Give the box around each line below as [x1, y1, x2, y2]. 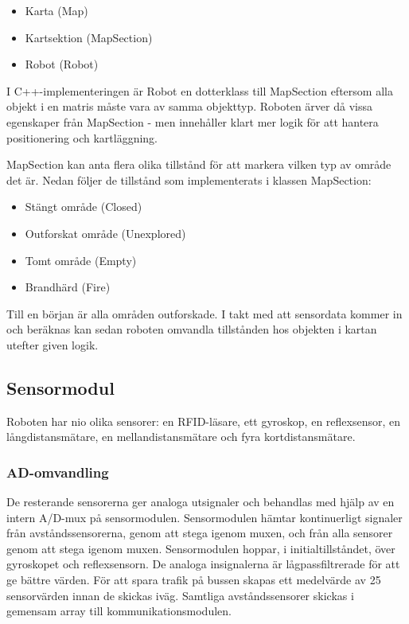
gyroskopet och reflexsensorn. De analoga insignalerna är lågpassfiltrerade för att [6, 556, 400, 572]
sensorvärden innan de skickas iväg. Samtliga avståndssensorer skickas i [6, 587, 354, 603]
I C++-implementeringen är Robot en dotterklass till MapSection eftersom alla [6, 82, 393, 99]
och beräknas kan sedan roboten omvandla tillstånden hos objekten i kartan [6, 321, 377, 337]
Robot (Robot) [25, 56, 99, 72]
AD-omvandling [6, 462, 109, 482]
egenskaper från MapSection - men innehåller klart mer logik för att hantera [6, 113, 379, 130]
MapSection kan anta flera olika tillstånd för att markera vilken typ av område [6, 156, 391, 173]
